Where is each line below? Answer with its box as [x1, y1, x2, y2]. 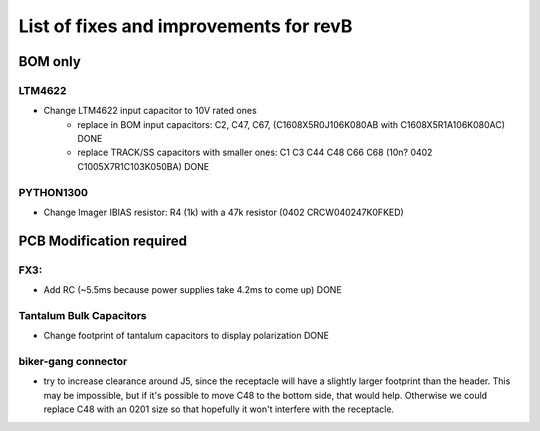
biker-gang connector [18, 355, 128, 369]
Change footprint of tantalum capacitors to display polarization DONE [43, 330, 330, 342]
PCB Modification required [18, 232, 188, 249]
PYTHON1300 [18, 185, 89, 199]
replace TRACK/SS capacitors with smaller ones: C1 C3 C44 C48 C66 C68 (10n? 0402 [77, 146, 433, 159]
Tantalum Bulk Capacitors [18, 308, 147, 322]
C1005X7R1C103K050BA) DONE [77, 160, 210, 172]
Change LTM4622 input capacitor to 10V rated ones [43, 105, 257, 117]
